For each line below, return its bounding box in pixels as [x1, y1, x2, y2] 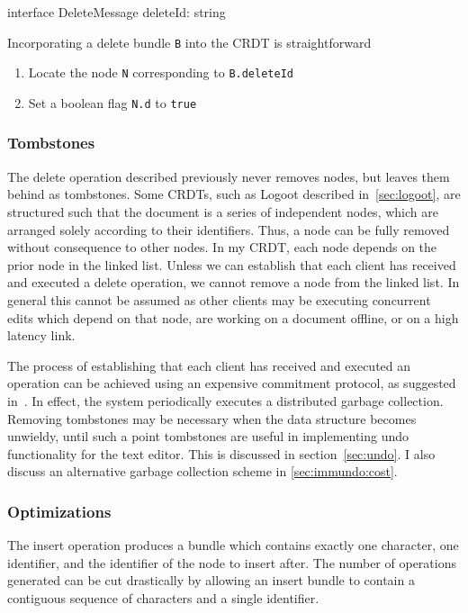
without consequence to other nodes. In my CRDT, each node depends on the [7, 238, 437, 257]
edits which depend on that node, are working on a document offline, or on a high [7, 308, 459, 327]
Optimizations [7, 500, 112, 522]
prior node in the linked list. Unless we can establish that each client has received [7, 255, 456, 274]
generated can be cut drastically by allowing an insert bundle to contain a [7, 571, 415, 590]
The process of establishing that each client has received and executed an [7, 356, 411, 374]
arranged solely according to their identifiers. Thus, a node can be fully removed [7, 220, 450, 239]
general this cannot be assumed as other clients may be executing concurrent [7, 290, 431, 309]
